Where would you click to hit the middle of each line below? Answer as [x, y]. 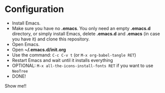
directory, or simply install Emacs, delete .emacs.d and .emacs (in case [86, 33]
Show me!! [16, 85]
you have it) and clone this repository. [51, 39]
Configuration [34, 9]
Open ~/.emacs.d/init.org [39, 49]
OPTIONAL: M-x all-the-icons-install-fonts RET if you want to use [82, 65]
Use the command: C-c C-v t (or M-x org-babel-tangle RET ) [74, 55]
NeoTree [20, 71]
